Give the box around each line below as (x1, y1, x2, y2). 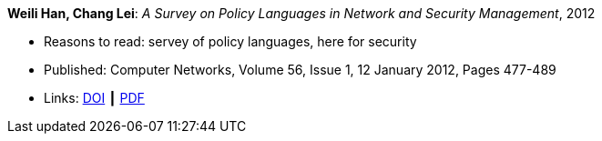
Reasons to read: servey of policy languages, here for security (44, 34, 417, 49)
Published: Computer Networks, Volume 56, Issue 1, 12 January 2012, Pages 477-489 (44, 62, 556, 77)
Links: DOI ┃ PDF (44, 90, 145, 106)
